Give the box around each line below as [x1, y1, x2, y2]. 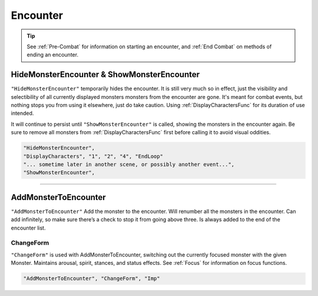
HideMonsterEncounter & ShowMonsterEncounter [11, 69, 200, 79]
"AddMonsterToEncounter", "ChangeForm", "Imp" [23, 275, 160, 282]
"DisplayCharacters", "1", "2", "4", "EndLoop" [23, 153, 163, 159]
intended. [11, 109, 34, 117]
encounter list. [11, 224, 46, 231]
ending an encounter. [26, 51, 79, 58]
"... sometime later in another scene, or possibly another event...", [23, 161, 235, 168]
